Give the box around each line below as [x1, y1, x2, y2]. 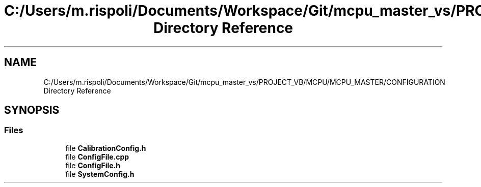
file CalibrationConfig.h [65, 143, 146, 152]
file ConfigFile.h [65, 161, 120, 170]
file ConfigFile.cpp [65, 152, 129, 161]
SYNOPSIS [4, 104, 60, 117]
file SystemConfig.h [65, 169, 135, 178]
